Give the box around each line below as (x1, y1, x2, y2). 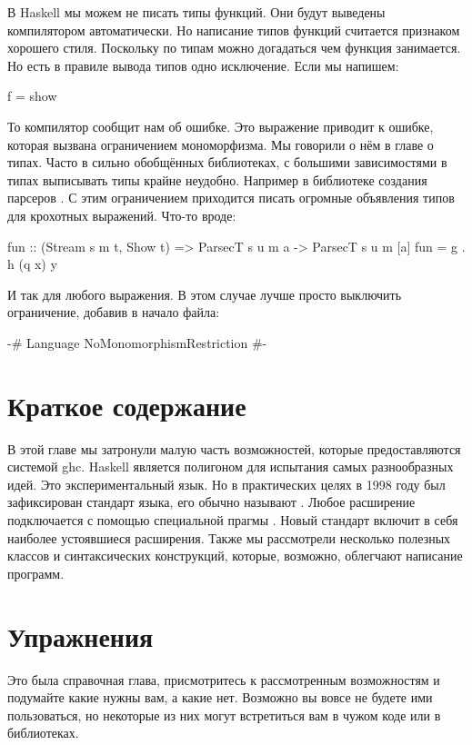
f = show (7, 86, 57, 105)
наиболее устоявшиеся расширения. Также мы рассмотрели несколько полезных (7, 528, 451, 547)
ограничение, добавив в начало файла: (7, 303, 220, 322)
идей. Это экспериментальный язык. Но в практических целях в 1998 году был (7, 474, 446, 493)
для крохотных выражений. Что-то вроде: (7, 205, 236, 224)
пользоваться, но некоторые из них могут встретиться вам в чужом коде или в (7, 705, 441, 724)
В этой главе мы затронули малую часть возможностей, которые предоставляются (7, 439, 461, 458)
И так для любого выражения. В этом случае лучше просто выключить (7, 284, 402, 303)
